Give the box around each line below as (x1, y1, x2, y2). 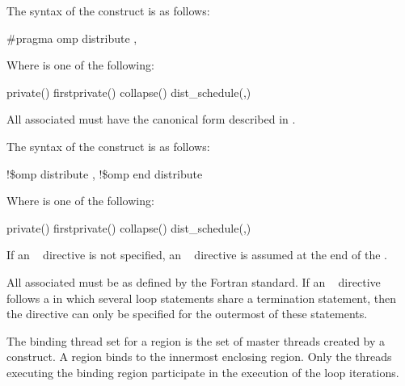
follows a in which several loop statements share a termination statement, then (6, 289, 396, 306)
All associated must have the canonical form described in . (6, 111, 296, 128)
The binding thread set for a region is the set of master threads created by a (6, 332, 386, 349)
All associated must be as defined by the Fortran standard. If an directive (6, 273, 381, 290)
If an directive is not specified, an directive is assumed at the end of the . (6, 246, 387, 263)
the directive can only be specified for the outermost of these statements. (6, 305, 368, 322)
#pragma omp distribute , (6, 29, 137, 46)
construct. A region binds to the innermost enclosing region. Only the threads (6, 348, 392, 365)
